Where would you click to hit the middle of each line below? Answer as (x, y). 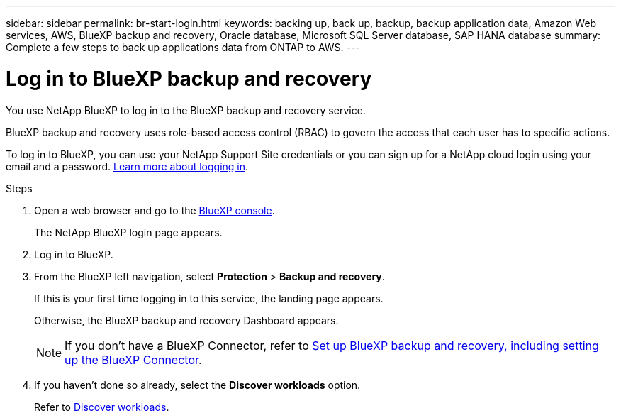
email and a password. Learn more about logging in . (127, 166)
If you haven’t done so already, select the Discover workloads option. (197, 385)
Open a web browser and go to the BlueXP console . (155, 210)
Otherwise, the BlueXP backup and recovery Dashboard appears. (186, 320)
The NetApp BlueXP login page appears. (128, 232)
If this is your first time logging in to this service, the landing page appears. (209, 298)
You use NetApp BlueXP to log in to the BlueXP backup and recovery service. (186, 110)
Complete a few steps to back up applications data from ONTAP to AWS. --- (183, 47)
